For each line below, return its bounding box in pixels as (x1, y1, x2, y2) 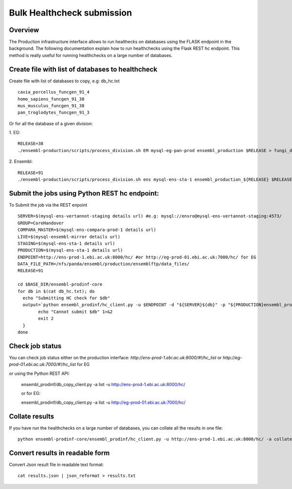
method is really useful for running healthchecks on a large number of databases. (9, 52, 173, 58)
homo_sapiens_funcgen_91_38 (18, 96, 85, 102)
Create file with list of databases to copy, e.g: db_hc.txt (9, 78, 120, 84)
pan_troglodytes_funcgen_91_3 (18, 110, 90, 116)
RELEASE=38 (18, 141, 44, 146)
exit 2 (38, 316, 54, 321)
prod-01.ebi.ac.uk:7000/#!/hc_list (9, 361, 76, 368)
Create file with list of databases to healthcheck (9, 65, 158, 73)
